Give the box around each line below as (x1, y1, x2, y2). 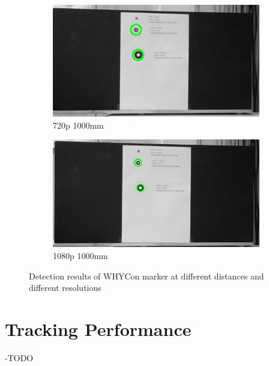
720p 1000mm (53, 118, 104, 131)
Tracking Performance (5, 316, 192, 341)
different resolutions (29, 281, 101, 294)
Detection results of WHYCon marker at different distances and (29, 269, 264, 282)
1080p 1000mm (53, 249, 108, 262)
